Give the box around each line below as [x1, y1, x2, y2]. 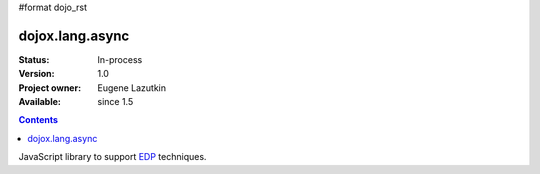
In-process [97, 53, 143, 65]
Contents [18, 114, 59, 126]
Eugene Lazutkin [97, 81, 167, 94]
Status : [18, 53, 50, 65]
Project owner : [18, 81, 82, 94]
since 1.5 [97, 96, 134, 108]
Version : [18, 68, 55, 80]
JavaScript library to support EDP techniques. [18, 151, 207, 163]
